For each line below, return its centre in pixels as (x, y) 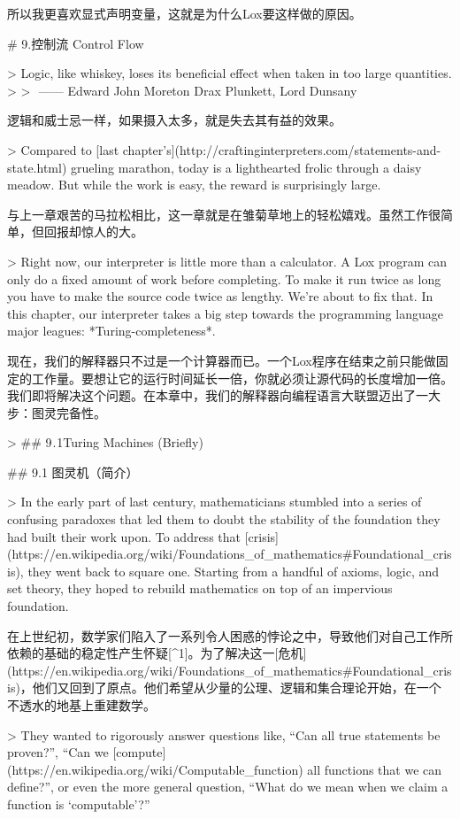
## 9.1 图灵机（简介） (73, 471)
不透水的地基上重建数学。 (81, 705)
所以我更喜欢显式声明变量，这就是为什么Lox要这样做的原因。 (184, 13)
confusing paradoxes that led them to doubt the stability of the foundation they (224, 519)
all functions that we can (375, 769)
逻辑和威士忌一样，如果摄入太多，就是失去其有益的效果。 (174, 120)
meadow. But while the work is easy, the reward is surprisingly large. (194, 185)
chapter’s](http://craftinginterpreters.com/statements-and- (282, 149)
